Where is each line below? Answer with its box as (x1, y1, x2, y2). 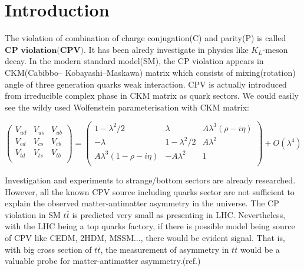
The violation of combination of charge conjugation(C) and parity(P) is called (5, 32, 286, 44)
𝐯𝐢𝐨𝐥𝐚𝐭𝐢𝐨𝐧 (21, 46, 57, 55)
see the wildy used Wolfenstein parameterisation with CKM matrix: (5, 101, 249, 113)
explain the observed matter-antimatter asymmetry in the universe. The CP (5, 197, 279, 209)
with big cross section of (5, 243, 92, 255)
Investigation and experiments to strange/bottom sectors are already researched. (5, 173, 296, 186)
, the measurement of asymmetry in (100, 243, 229, 255)
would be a (240, 243, 280, 255)
